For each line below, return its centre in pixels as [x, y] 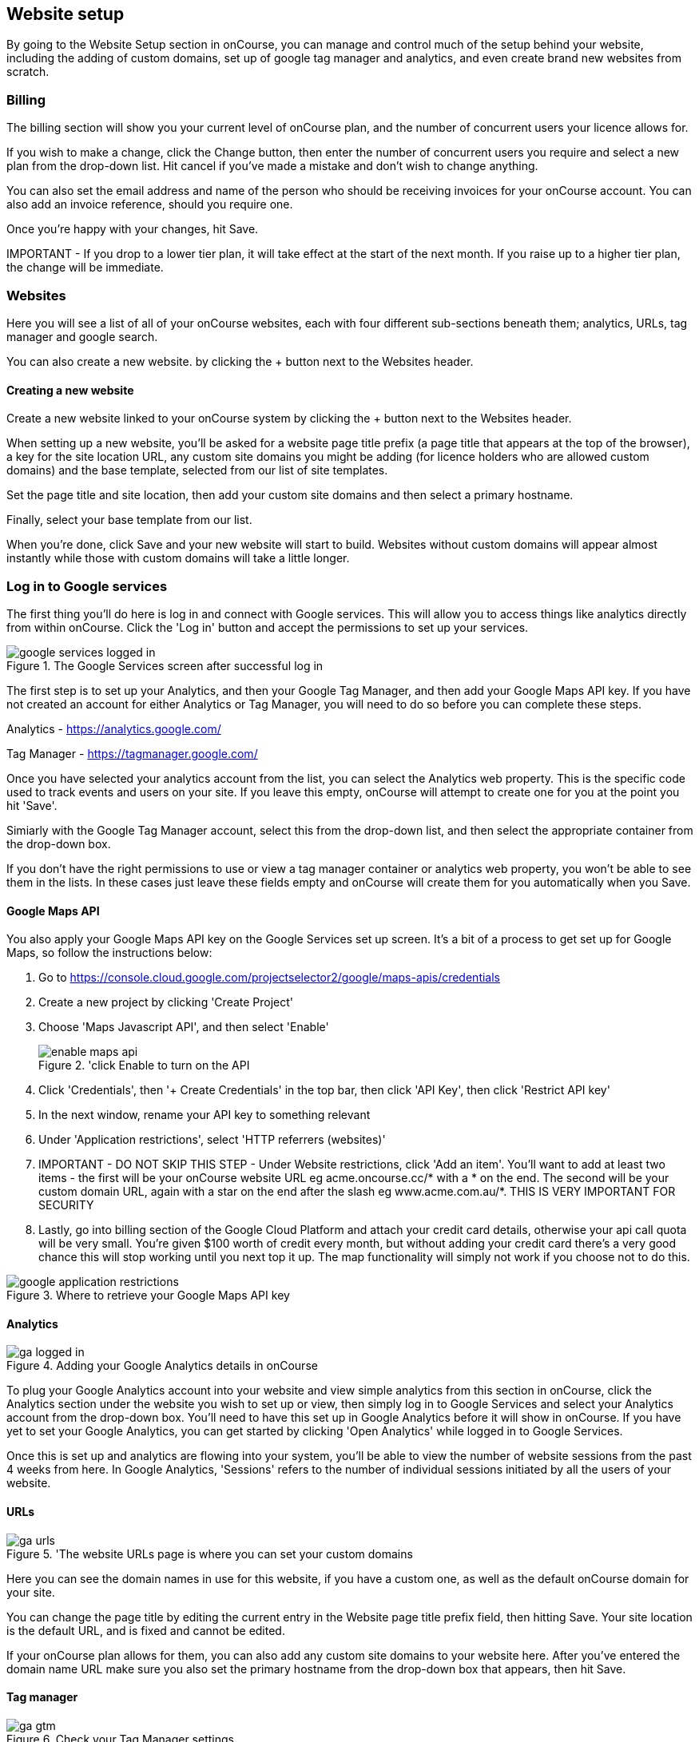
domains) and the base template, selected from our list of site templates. [197, 470]
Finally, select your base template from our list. [129, 520]
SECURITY [66, 1205]
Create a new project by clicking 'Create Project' [166, 1002]
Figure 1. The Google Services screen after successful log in [165, 665]
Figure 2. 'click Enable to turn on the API [144, 1065]
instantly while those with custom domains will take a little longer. [178, 558]
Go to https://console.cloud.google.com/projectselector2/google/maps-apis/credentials [269, 978]
